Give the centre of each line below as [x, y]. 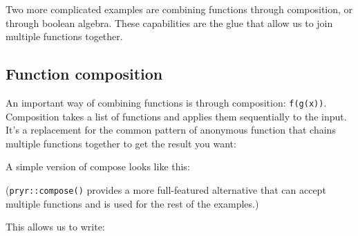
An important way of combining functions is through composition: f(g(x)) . [166, 102]
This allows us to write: [55, 227]
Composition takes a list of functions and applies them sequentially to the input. [176, 116]
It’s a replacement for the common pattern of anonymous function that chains [171, 130]
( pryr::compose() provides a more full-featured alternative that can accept [166, 190]
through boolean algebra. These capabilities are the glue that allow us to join [169, 22]
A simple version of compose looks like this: [98, 166]
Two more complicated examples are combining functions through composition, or [179, 9]
